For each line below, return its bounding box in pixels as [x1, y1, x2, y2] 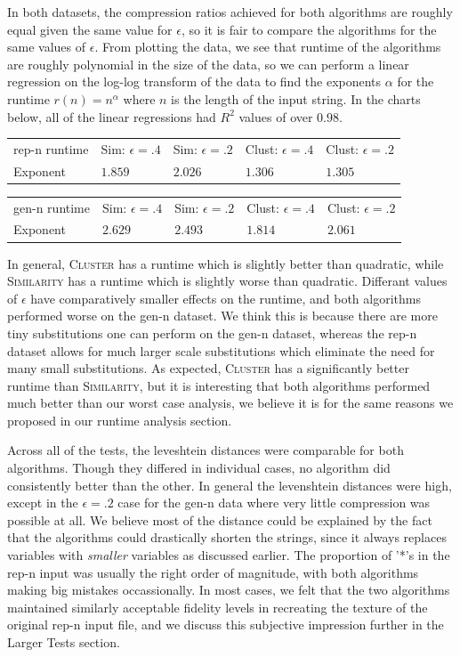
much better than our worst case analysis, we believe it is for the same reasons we [7, 393, 454, 412]
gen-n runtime [13, 198, 90, 216]
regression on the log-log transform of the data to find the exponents [7, 72, 382, 91]
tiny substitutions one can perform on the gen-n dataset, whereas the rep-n [7, 323, 417, 342]
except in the [7, 493, 78, 512]
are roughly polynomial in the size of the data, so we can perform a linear [7, 54, 409, 73]
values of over [238, 107, 313, 126]
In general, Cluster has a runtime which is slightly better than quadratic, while [7, 254, 444, 272]
